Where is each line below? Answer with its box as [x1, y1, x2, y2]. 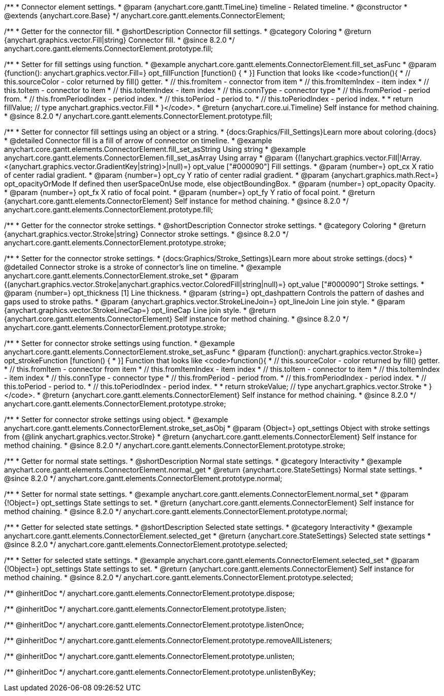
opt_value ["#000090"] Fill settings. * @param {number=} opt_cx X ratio [193, 162, 434, 171]
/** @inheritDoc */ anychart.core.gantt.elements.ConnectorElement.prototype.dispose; [4, 589, 295, 597]
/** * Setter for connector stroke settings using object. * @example [4, 415, 228, 424]
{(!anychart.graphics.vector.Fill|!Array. [295, 153, 422, 162]
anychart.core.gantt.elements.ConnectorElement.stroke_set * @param [4, 271, 238, 280]
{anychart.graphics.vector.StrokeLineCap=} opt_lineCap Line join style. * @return [4, 306, 276, 314]
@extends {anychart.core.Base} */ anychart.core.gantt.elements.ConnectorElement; [4, 11, 285, 20]
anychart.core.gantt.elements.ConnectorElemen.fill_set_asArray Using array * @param [4, 153, 293, 162]
